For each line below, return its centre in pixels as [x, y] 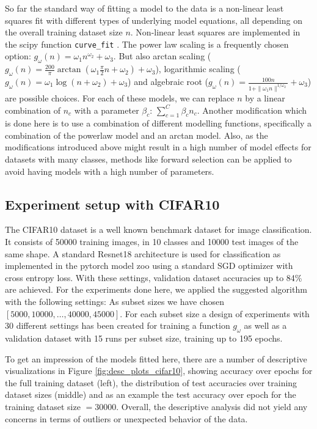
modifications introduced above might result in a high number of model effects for [158, 147]
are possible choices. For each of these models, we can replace [120, 97]
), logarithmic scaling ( [198, 69]
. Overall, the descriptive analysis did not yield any [212, 406]
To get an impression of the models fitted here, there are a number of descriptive [156, 358]
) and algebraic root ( [168, 82]
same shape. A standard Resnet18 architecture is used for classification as [143, 253]
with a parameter [107, 110]
